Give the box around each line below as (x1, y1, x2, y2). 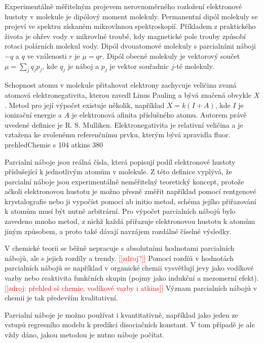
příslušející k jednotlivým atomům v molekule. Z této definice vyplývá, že (5, 166, 232, 177)
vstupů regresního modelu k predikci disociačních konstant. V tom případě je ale (5, 319, 255, 330)
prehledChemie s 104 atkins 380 (5, 139, 103, 149)
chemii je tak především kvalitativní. (5, 292, 118, 303)
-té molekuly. (174, 60, 214, 71)
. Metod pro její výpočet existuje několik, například (5, 99, 165, 110)
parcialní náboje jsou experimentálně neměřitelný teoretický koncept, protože (5, 176, 244, 186)
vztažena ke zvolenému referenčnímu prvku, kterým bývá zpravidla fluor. (5, 129, 231, 140)
